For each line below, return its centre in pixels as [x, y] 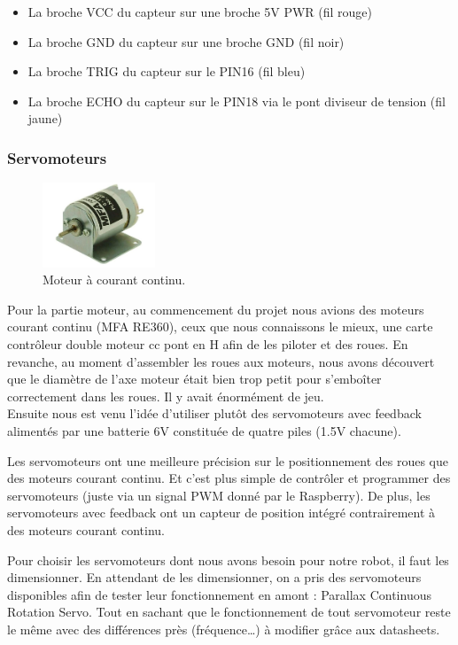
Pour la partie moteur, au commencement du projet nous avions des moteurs [216, 309]
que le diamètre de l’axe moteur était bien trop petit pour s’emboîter [194, 379]
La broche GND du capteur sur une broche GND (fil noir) [186, 41]
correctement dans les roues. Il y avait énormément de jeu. [166, 396]
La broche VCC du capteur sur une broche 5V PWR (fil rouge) [200, 12]
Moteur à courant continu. [114, 280]
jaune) [45, 118]
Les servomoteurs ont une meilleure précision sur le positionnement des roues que [228, 460]
